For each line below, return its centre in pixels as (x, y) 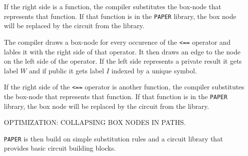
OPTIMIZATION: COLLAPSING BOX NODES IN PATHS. (95, 122)
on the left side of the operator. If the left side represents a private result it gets (123, 61)
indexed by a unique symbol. (154, 70)
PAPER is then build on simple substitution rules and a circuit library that (114, 138)
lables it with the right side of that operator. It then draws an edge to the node (122, 51)
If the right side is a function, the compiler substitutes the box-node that (113, 6)
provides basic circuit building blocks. (60, 148)
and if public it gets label (66, 70)
